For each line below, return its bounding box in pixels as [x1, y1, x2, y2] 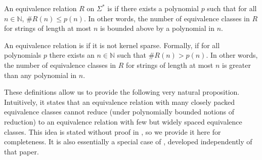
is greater [222, 59, 251, 70]
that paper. [4, 146, 39, 156]
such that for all [207, 3, 257, 13]
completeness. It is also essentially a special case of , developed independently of [4, 136, 252, 147]
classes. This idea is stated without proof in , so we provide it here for [4, 126, 221, 137]
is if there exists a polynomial [107, 3, 199, 13]
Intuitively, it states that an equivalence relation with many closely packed [4, 96, 235, 107]
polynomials [4, 50, 41, 60]
